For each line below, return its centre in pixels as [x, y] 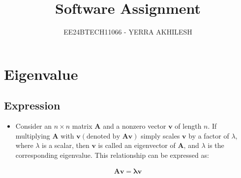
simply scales [160, 135]
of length [188, 126]
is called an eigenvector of [137, 145]
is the [216, 145]
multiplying [33, 135]
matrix [82, 126]
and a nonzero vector [135, 126]
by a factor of [209, 135]
